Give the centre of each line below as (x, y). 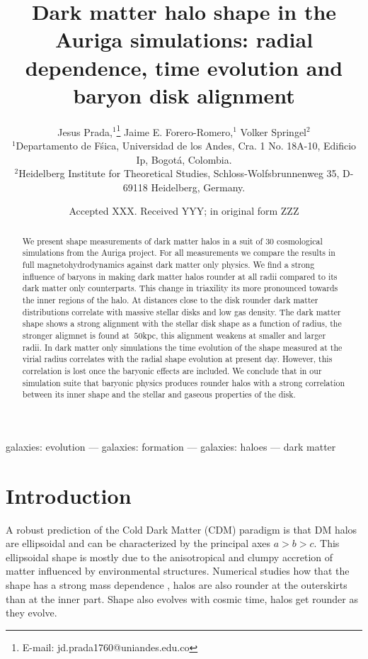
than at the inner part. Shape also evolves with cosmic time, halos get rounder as (182, 598)
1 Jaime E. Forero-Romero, (175, 130)
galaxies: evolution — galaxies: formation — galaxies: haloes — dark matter (171, 446)
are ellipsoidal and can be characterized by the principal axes (138, 543)
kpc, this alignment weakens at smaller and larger (234, 335)
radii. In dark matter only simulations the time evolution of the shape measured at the (182, 347)
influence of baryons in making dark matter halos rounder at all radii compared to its (180, 276)
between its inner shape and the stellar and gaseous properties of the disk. (159, 394)
